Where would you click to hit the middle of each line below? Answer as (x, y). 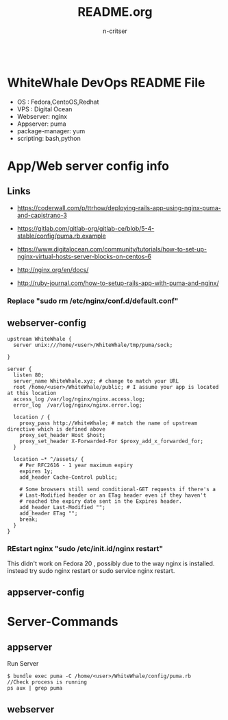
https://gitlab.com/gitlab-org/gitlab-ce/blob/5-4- (86, 228)
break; (29, 519)
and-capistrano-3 (42, 215)
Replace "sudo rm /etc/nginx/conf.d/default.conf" (93, 301)
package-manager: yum (51, 131)
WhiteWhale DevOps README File (106, 83)
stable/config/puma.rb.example (61, 236)
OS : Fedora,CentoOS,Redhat (58, 102)
